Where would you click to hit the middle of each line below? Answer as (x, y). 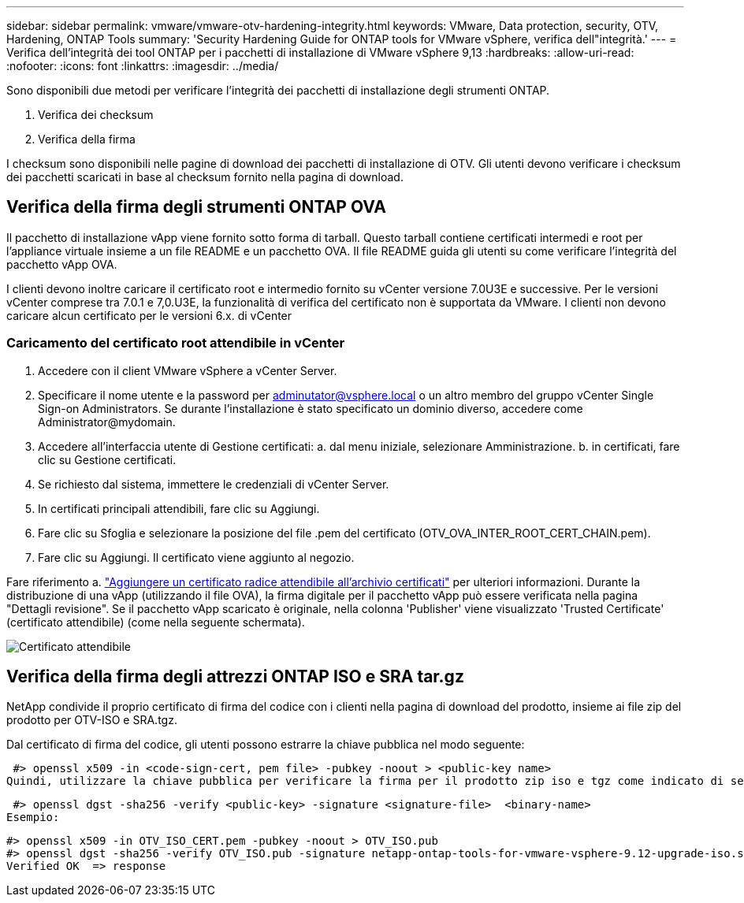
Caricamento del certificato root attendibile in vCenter (176, 343)
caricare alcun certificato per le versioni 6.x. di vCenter (149, 315)
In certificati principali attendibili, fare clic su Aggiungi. (179, 508)
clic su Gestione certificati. (107, 459)
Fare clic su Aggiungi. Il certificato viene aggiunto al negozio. (196, 557)
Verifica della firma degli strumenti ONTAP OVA (196, 207)
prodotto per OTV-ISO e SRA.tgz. (92, 720)
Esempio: (33, 818)
